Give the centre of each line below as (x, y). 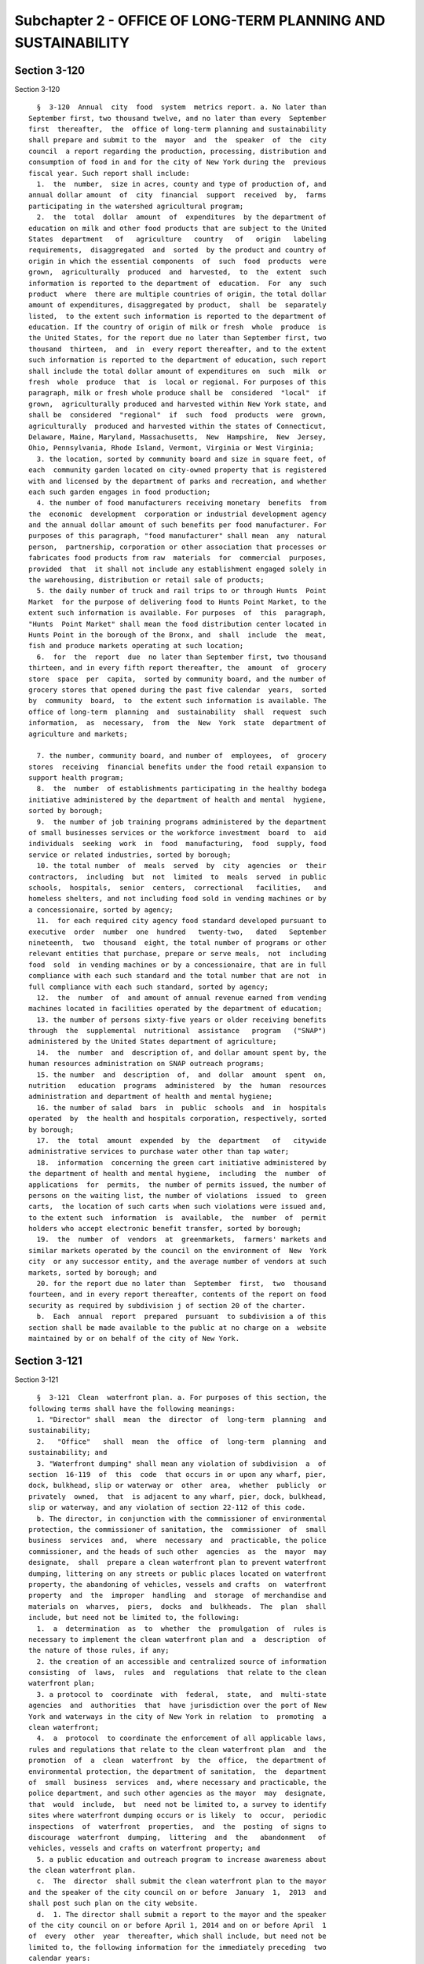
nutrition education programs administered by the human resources (177, 1086)
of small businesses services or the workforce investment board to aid (177, 833)
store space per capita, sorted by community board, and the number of (177, 679)
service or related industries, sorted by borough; (130, 855)
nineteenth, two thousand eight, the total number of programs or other (177, 942)
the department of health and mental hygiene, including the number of (177, 1174)
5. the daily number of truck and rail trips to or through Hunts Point (181, 591)
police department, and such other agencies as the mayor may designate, (177, 1794)
